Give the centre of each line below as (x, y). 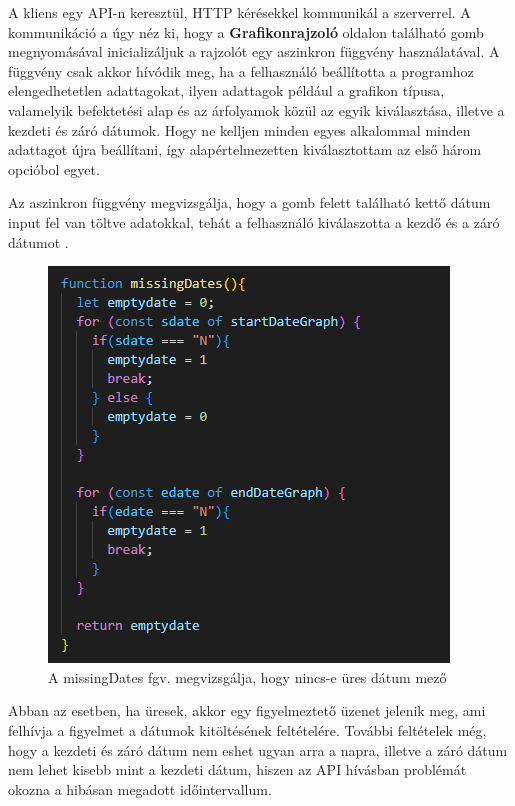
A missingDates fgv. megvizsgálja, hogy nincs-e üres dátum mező (247, 676)
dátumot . (38, 241)
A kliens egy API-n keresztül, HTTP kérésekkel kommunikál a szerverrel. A (239, 12)
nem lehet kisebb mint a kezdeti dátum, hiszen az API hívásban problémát (237, 769)
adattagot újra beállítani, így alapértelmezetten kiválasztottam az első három (245, 149)
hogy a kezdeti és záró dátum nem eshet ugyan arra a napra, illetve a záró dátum (258, 749)
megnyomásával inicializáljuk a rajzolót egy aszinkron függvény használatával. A (254, 51)
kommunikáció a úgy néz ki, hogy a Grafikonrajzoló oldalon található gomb (246, 31)
